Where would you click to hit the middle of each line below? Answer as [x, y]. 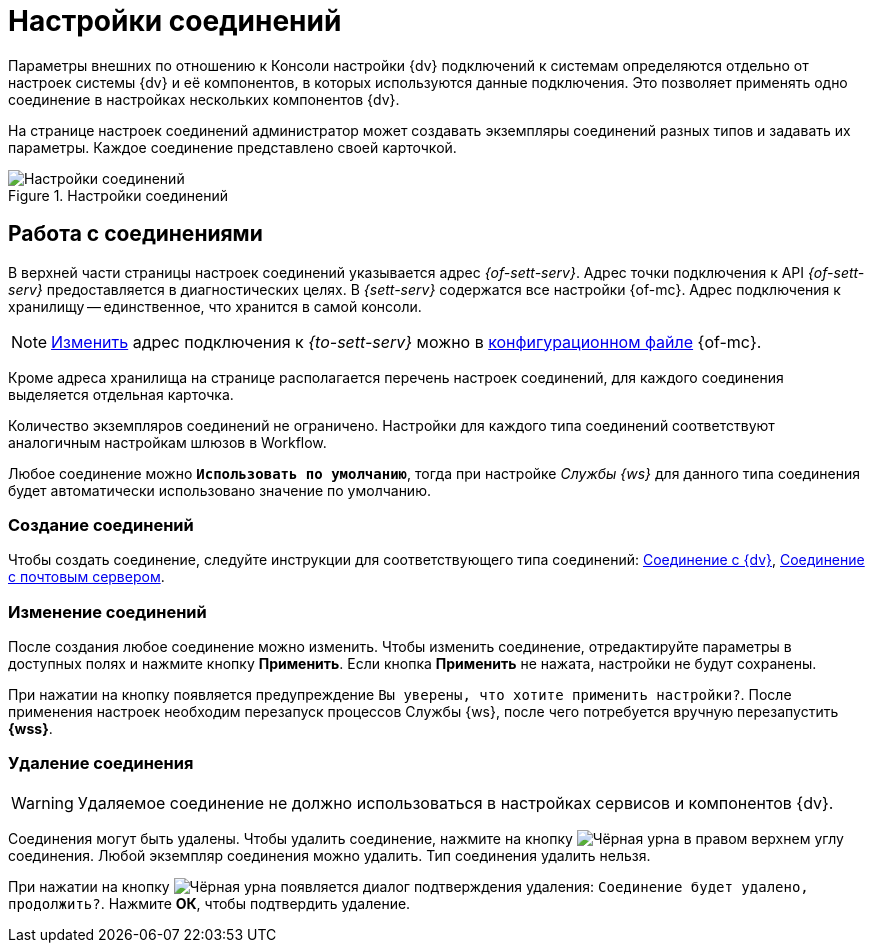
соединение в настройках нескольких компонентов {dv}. [204, 99]
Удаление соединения [101, 763]
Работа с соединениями [135, 234]
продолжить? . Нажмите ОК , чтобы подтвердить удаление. [209, 903]
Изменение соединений [107, 611]
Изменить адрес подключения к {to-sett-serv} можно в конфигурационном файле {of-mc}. [406, 341]
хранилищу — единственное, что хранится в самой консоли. [215, 306]
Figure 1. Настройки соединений [118, 195]
